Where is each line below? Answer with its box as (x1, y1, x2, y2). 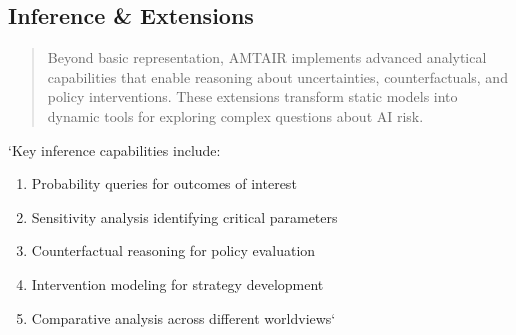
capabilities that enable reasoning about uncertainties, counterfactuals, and (47, 66, 508, 87)
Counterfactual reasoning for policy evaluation (31, 240, 316, 261)
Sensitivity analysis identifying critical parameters (31, 206, 338, 227)
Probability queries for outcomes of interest (31, 173, 297, 194)
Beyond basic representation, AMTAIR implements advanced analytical (47, 47, 487, 68)
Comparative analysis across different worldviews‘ (31, 307, 336, 328)
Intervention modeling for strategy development (31, 273, 324, 294)
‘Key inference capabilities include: (8, 139, 221, 160)
